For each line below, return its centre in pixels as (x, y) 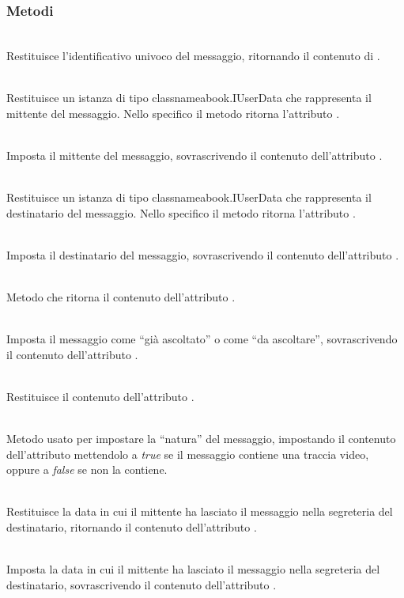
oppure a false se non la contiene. (87, 469)
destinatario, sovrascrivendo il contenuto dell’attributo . (142, 584)
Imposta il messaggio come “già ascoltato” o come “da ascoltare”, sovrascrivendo (202, 339)
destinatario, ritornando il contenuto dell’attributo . (132, 527)
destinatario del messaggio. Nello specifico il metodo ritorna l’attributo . (181, 212)
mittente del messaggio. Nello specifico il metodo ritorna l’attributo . (173, 113)
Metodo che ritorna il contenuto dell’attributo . (121, 296)
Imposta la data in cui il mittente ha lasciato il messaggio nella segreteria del (193, 569)
